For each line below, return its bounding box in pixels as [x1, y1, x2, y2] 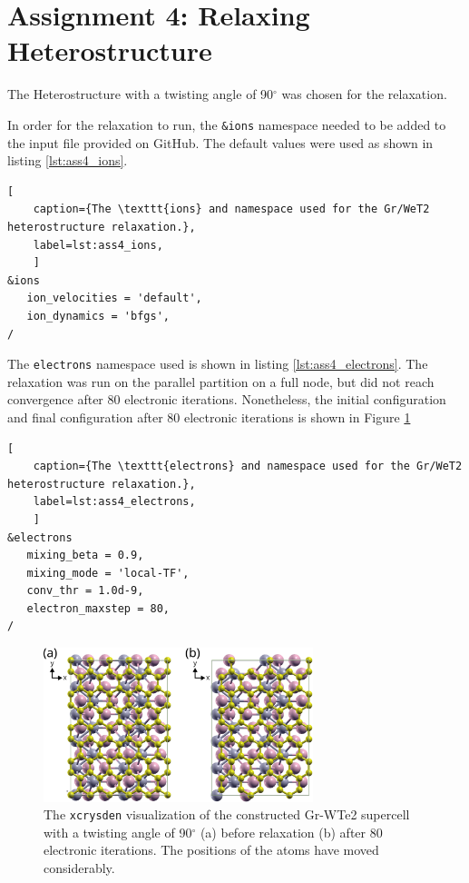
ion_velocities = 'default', [26, 292, 202, 305]
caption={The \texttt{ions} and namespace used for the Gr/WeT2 [33, 203, 430, 216]
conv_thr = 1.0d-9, [26, 584, 144, 598]
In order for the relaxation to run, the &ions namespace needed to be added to [7, 114, 446, 134]
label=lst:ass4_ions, [33, 238, 163, 252]
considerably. [44, 858, 115, 878]
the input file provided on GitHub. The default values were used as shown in [7, 133, 434, 152]
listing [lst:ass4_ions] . [7, 151, 128, 170]
